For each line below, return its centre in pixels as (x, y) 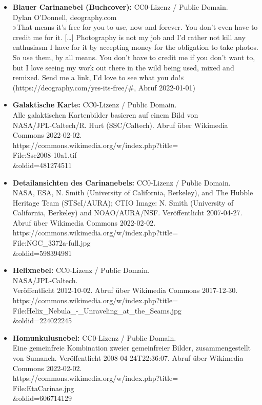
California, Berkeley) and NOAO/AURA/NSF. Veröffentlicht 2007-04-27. (127, 213)
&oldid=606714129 (42, 398)
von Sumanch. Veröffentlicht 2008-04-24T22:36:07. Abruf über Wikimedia (128, 358)
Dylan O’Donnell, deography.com (65, 17)
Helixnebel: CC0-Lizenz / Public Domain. (81, 270)
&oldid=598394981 (42, 253)
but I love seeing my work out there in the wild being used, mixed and (123, 67)
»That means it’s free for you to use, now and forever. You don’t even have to (135, 27)
